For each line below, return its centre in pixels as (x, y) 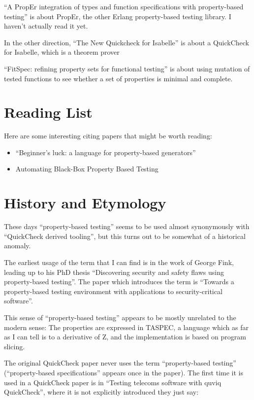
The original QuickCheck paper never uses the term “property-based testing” (120, 363)
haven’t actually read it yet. (46, 26)
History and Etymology (85, 203)
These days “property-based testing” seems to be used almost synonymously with (127, 226)
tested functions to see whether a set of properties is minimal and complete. (118, 78)
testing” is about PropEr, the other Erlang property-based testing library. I (118, 16)
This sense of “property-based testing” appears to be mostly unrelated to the (120, 317)
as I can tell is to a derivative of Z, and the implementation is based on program (125, 337)
